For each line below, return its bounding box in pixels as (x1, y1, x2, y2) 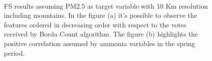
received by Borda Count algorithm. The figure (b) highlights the (4, 29, 198, 39)
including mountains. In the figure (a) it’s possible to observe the (4, 10, 197, 20)
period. (4, 48, 25, 58)
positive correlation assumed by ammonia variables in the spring (4, 38, 196, 48)
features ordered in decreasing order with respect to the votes (4, 19, 187, 29)
